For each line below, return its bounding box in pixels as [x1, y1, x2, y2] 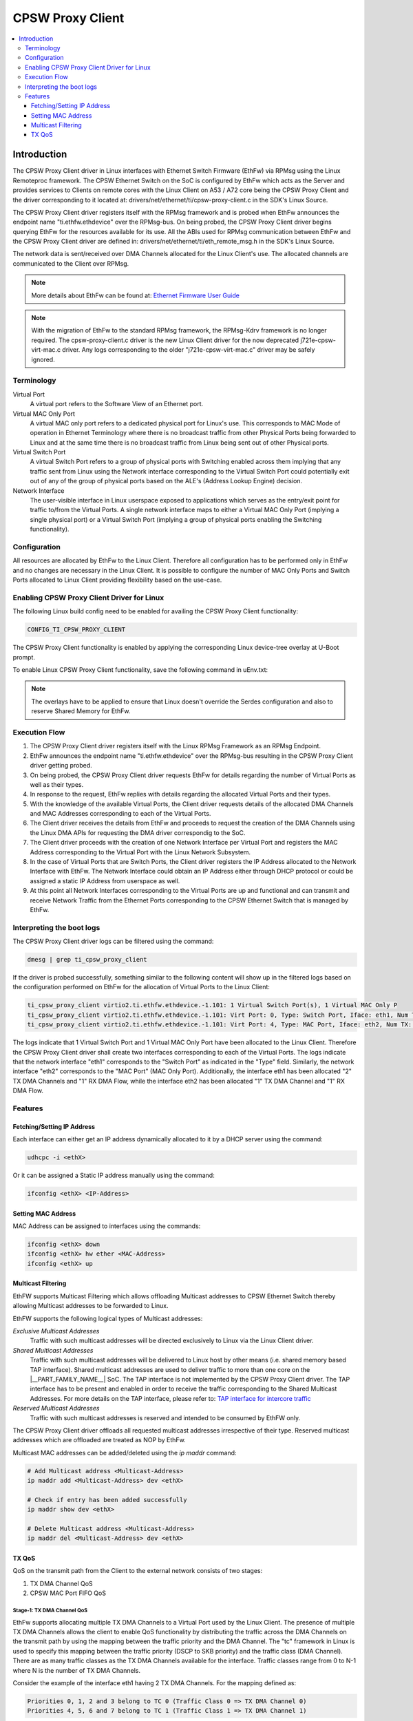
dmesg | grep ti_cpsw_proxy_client [27, 955, 147, 964]
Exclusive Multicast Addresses [12, 1327, 100, 1335]
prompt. [12, 653, 36, 661]
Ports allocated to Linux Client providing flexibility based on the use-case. [12, 576, 222, 584]
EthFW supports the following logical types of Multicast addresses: [12, 1314, 203, 1322]
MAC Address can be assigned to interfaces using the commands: [12, 1222, 201, 1230]
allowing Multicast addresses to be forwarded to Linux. [12, 1302, 169, 1310]
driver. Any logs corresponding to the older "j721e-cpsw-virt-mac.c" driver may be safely [62, 346, 315, 354]
